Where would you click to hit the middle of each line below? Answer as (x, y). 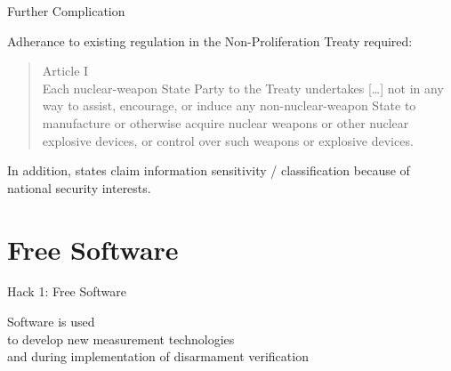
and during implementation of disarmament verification (158, 356)
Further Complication (66, 11)
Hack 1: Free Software (67, 291)
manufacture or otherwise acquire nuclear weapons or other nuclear (225, 122)
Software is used (51, 322)
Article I (65, 71)
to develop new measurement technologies (121, 339)
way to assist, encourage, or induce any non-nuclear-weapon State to (229, 105)
